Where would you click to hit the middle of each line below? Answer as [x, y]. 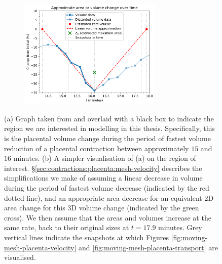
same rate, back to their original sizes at [67, 227]
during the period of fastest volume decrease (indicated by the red [107, 187]
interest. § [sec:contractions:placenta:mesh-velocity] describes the [103, 168]
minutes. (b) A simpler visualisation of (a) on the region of [105, 158]
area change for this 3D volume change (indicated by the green [102, 208]
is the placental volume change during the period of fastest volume [107, 138]
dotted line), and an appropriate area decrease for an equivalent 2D [109, 197]
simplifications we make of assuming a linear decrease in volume [103, 178]
